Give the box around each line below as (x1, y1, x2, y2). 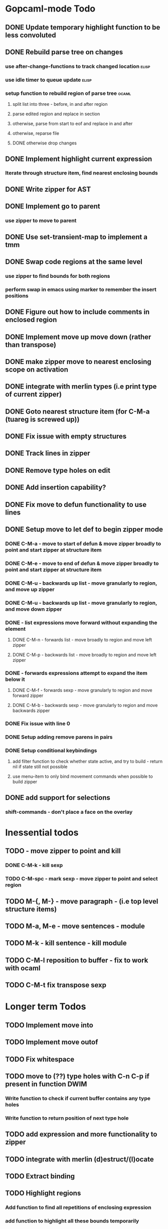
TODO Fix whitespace (5, 1055, 74, 1064)
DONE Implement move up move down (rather (5, 332, 151, 341)
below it (5, 675, 25, 682)
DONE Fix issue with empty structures (5, 432, 127, 441)
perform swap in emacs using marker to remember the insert (5, 286, 157, 293)
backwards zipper (12, 708, 50, 714)
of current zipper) (5, 390, 62, 399)
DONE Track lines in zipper (5, 449, 90, 458)
